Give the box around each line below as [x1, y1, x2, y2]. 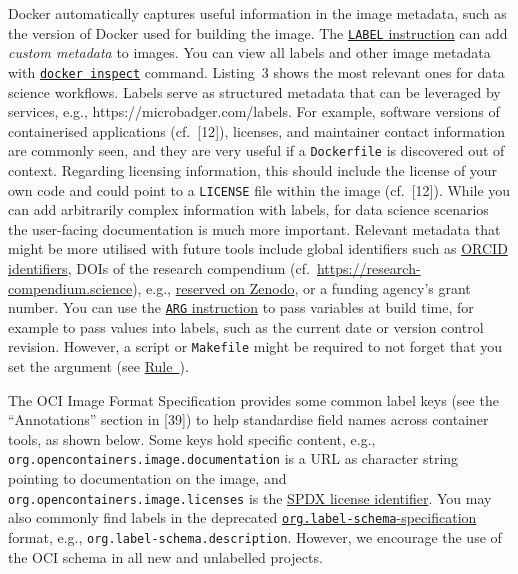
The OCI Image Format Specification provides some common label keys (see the [8, 389, 499, 410]
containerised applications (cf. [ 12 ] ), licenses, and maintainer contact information [8, 120, 506, 141]
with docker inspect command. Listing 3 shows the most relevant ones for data [8, 61, 505, 82]
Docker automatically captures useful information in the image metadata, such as [8, 3, 507, 23]
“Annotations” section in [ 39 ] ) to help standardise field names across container [8, 409, 489, 430]
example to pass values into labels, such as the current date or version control [8, 316, 484, 337]
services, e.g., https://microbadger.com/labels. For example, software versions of [8, 101, 500, 122]
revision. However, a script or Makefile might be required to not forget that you [8, 336, 503, 357]
